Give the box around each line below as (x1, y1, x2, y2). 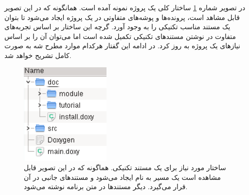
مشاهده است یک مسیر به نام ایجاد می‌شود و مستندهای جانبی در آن (24, 172, 221, 182)
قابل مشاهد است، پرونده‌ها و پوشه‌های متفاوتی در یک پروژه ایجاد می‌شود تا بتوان (4, 12, 240, 22)
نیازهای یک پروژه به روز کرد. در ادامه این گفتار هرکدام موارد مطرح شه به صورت (4, 40, 240, 51)
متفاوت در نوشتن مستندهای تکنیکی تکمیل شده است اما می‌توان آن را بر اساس (4, 31, 236, 41)
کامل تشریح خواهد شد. (4, 50, 71, 60)
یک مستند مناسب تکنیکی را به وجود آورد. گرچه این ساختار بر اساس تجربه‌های (4, 21, 231, 32)
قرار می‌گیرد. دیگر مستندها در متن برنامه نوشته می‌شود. (24, 181, 188, 192)
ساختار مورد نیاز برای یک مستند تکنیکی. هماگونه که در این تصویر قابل (24, 162, 226, 173)
